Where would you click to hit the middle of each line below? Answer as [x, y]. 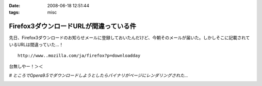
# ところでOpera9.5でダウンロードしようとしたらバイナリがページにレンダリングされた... [98, 75]
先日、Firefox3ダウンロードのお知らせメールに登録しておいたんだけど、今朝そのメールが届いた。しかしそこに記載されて [129, 38]
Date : [15, 6]
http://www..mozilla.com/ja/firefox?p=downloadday [79, 56]
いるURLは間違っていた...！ [36, 44]
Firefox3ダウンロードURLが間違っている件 [73, 26]
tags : [14, 13]
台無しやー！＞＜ [26, 66]
